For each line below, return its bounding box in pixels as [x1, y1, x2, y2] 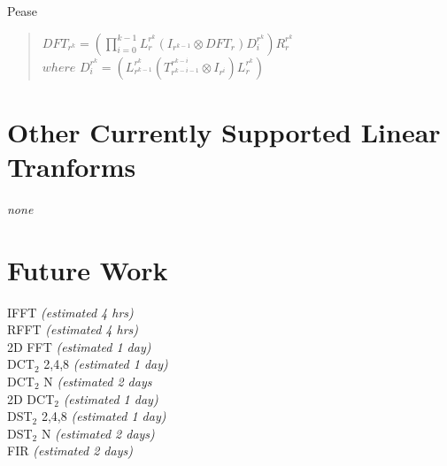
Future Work [7, 251, 168, 287]
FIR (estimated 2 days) [7, 441, 133, 460]
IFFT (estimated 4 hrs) [7, 302, 134, 321]
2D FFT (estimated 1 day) [7, 337, 151, 355]
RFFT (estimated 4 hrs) [7, 320, 139, 339]
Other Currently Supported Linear [7, 113, 441, 149]
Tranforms [7, 148, 136, 184]
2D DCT [7, 389, 55, 408]
